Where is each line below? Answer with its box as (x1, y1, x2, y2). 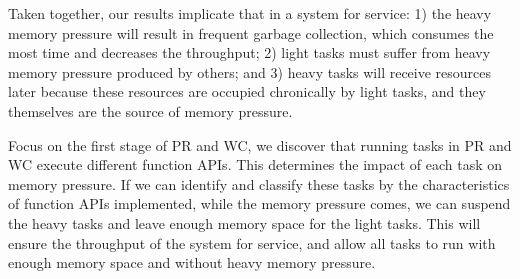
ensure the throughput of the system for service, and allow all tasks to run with (8, 232, 496, 253)
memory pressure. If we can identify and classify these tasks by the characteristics (8, 173, 510, 194)
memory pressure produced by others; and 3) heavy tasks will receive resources (8, 61, 492, 82)
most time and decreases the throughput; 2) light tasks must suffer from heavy (8, 42, 491, 63)
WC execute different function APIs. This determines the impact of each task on (8, 154, 503, 175)
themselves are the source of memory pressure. (8, 100, 293, 121)
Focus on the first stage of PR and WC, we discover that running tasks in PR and (8, 134, 512, 155)
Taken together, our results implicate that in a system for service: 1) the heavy (8, 3, 492, 23)
